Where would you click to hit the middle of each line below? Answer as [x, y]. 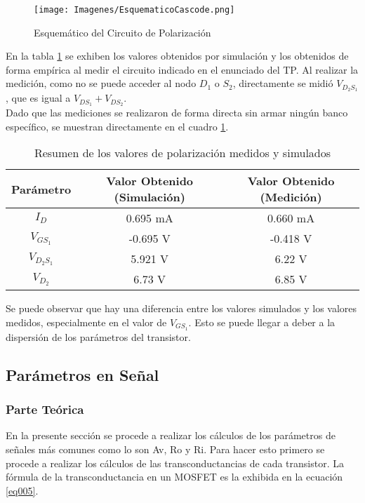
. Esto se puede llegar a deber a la [262, 322]
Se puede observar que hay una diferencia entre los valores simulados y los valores [181, 308]
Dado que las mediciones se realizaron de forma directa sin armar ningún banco [177, 113]
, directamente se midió [283, 83]
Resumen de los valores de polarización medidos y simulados [182, 153]
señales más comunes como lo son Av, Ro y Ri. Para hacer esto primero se [165, 449]
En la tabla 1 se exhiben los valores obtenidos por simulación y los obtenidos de [177, 56]
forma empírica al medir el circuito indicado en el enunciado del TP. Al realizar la [182, 69]
